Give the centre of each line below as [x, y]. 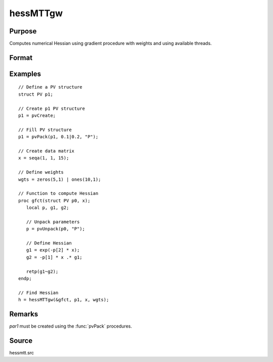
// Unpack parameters [53, 222]
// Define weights [41, 172]
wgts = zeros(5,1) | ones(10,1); [60, 179]
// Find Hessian [38, 293]
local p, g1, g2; [48, 208]
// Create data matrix [47, 151]
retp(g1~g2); [42, 271]
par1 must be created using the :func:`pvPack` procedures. [71, 326]
